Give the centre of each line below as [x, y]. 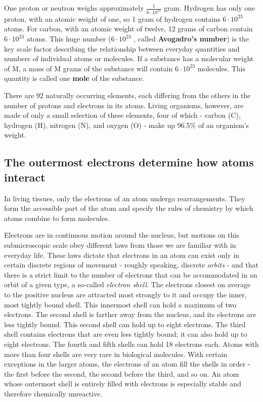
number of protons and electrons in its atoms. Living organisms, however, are [124, 105]
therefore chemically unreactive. [53, 393]
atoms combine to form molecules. [57, 218]
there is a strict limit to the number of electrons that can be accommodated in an [131, 274]
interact [25, 177]
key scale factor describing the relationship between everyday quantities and [122, 48]
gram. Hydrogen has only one [210, 8]
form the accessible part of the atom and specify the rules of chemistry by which [129, 208]
